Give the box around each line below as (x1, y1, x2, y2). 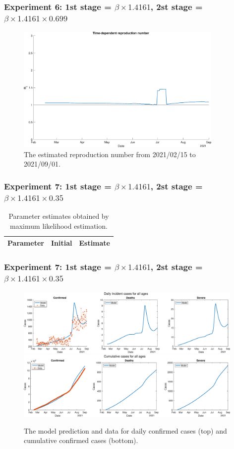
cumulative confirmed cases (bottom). (24, 435, 138, 446)
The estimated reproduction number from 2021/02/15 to (24, 149, 196, 159)
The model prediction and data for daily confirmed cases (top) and (24, 425, 227, 436)
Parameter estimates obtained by (8, 211, 109, 221)
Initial (51, 238, 72, 248)
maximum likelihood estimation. (10, 220, 108, 231)
